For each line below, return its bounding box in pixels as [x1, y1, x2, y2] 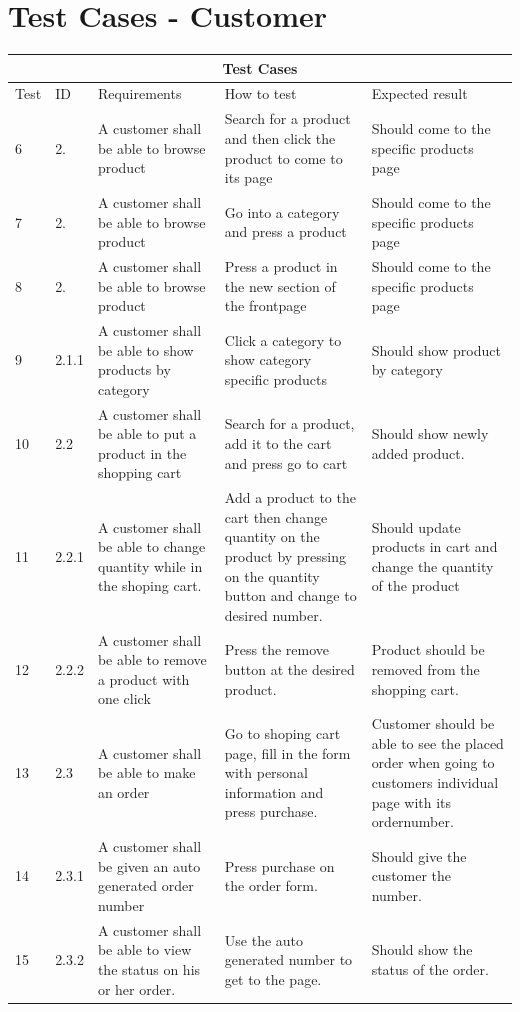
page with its [371, 791, 452, 812]
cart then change [224, 506, 328, 527]
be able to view [97, 939, 192, 960]
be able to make [97, 762, 196, 783]
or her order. [97, 978, 176, 999]
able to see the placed [371, 732, 504, 753]
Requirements [97, 83, 182, 104]
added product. [371, 442, 465, 463]
